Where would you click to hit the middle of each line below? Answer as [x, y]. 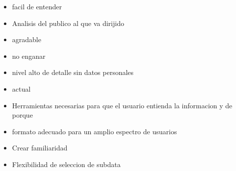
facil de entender [37, 6]
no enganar [29, 56]
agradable [26, 39]
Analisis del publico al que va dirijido [68, 23]
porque [22, 115]
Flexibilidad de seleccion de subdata [66, 164]
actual [21, 88]
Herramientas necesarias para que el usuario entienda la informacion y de [122, 105]
